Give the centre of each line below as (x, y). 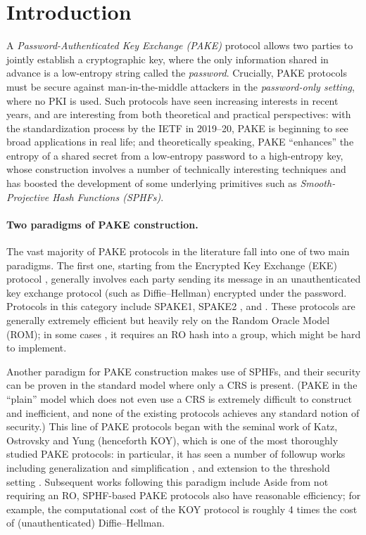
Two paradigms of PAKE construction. (102, 224)
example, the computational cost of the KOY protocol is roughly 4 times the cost (182, 509)
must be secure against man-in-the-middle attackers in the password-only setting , (181, 86)
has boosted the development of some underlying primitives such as (152, 183)
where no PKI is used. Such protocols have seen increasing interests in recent (172, 100)
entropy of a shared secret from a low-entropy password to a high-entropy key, (175, 155)
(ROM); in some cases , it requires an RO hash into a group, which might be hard (184, 334)
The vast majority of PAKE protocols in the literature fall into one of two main (178, 251)
